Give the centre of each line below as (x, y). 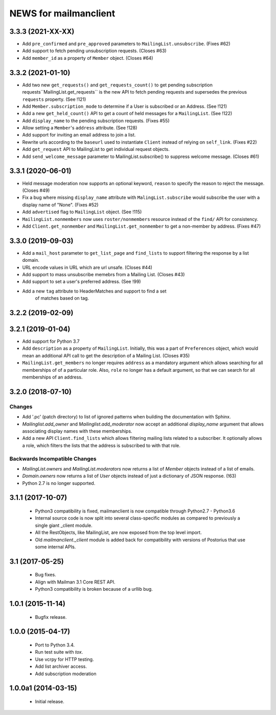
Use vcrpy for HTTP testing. (64, 659)
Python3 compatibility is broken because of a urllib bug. (94, 589)
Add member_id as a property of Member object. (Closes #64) (88, 58)
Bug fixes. (45, 575)
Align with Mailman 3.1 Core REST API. (75, 582)
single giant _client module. (64, 525)
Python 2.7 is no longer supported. (59, 483)
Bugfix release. (51, 617)
